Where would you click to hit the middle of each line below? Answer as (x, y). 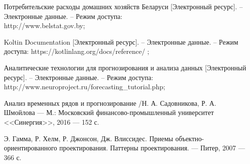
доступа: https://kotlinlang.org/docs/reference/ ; (77, 51)
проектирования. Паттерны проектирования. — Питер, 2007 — (152, 148)
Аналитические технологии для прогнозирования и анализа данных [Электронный (125, 67)
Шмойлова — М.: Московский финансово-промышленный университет (109, 112)
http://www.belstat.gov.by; (45, 25)
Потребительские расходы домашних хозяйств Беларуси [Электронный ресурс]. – (123, 6)
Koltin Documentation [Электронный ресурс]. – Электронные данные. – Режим (121, 41)
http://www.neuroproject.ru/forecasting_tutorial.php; (85, 87)
